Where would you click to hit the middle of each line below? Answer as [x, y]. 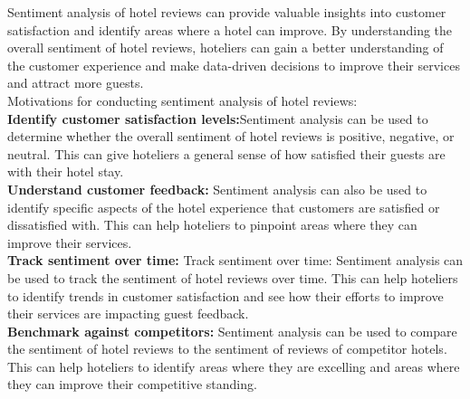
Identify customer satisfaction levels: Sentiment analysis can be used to [218, 118]
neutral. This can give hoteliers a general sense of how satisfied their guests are [226, 153]
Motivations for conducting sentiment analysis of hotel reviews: [182, 100]
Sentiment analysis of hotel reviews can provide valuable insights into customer [227, 12]
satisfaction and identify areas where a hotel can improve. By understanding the [230, 29]
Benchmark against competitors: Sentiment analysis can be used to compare [232, 331]
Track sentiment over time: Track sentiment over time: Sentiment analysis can [235, 260]
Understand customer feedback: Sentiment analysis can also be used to [217, 189]
